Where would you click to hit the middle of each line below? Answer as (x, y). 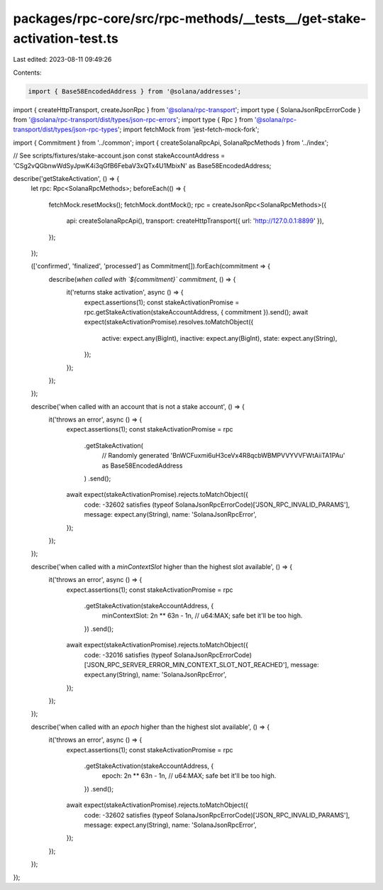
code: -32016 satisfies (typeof (128, 655)
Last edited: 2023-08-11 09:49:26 (62, 60)
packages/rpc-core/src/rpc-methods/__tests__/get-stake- (190, 18)
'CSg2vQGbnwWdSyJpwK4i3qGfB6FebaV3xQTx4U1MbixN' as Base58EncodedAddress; (142, 165)
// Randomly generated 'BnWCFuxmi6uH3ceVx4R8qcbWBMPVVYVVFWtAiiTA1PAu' (223, 456)
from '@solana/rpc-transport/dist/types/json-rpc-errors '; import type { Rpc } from (133, 120)
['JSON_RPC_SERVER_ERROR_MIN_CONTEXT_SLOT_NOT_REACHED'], (187, 664)
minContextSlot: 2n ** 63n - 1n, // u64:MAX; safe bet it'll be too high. (202, 616)
